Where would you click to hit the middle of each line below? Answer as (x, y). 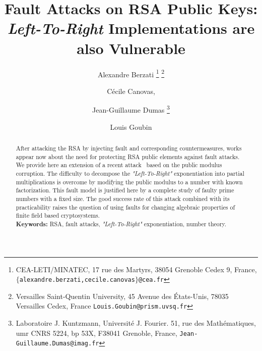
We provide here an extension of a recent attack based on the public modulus (119, 165)
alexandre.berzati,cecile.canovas (77, 280)
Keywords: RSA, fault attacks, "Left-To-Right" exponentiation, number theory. (121, 224)
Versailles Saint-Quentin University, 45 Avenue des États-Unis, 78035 (122, 296)
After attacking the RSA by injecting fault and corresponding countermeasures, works (129, 148)
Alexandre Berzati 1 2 (131, 73)
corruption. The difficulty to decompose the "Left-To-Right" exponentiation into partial (130, 173)
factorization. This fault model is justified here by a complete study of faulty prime (125, 190)
